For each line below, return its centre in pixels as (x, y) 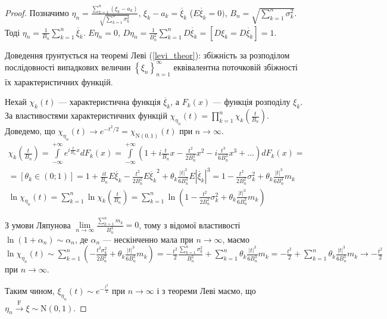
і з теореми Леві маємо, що (206, 291)
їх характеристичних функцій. (59, 81)
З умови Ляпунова (38, 224)
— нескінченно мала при (148, 239)
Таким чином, (30, 291)
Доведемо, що (30, 130)
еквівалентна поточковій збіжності (235, 66)
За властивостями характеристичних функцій (86, 115)
